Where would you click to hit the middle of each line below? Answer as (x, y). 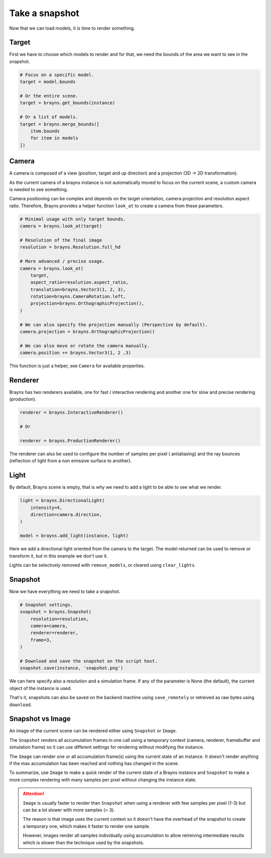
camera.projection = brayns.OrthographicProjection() (87, 332)
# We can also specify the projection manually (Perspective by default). (114, 325)
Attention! (34, 794)
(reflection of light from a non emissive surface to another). (71, 461)
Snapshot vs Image (40, 719)
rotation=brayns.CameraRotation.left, (78, 296)
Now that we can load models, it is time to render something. (72, 28)
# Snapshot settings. (46, 605)
